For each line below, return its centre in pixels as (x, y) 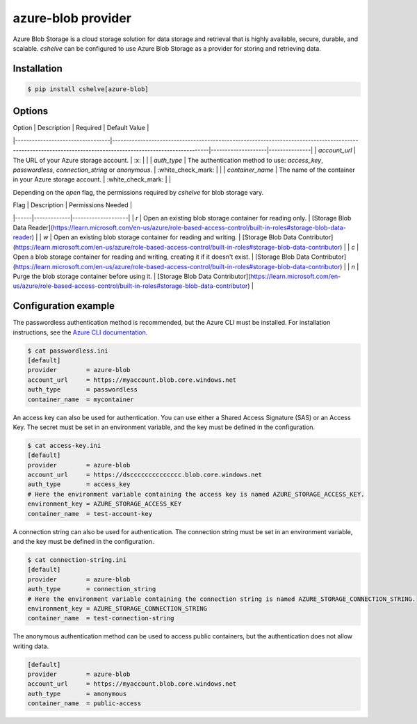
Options (31, 111)
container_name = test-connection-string (101, 618)
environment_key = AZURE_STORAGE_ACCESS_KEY (105, 504)
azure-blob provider (72, 18)
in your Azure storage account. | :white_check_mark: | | (92, 179)
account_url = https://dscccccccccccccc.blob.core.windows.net (145, 475)
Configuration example (64, 306)
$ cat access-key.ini (64, 445)
